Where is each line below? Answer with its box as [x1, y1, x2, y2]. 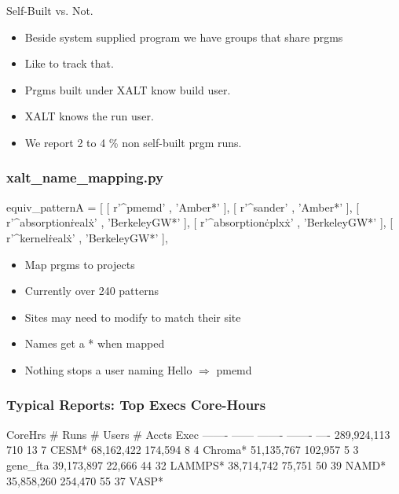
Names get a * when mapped [24, 335, 165, 352]
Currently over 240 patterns [24, 282, 159, 299]
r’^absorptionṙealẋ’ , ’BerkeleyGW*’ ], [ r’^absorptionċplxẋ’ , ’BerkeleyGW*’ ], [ [6, 214, 394, 230]
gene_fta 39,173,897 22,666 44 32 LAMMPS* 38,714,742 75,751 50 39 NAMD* [6, 456, 386, 473]
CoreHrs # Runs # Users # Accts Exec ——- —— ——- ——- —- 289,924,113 [6, 426, 390, 442]
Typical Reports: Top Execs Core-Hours [6, 395, 266, 415]
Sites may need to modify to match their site [24, 308, 241, 325]
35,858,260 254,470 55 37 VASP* [6, 472, 164, 488]
